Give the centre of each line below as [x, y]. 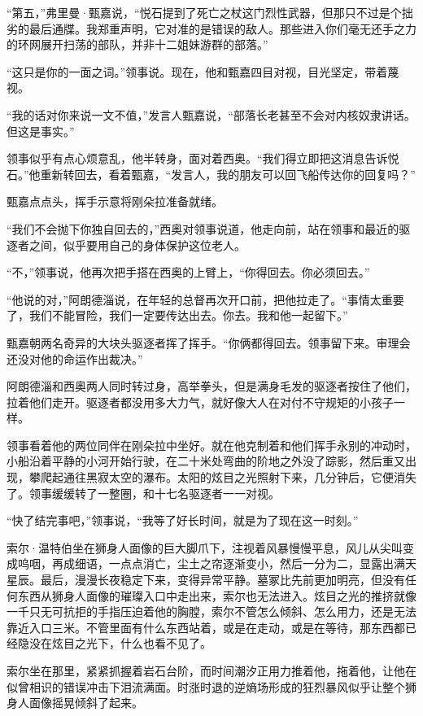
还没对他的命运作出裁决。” [75, 358]
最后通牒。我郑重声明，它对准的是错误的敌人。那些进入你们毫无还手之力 [222, 28]
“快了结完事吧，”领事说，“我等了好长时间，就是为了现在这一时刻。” [183, 520]
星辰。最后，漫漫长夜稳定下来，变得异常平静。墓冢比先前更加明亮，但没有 [206, 580]
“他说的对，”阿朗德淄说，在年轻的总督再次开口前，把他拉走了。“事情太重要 [205, 299]
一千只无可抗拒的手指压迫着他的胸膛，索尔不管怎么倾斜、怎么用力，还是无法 [211, 611]
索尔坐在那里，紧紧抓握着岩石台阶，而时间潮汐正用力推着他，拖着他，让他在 [211, 670]
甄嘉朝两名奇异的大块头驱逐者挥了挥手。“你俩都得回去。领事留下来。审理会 [209, 342]
